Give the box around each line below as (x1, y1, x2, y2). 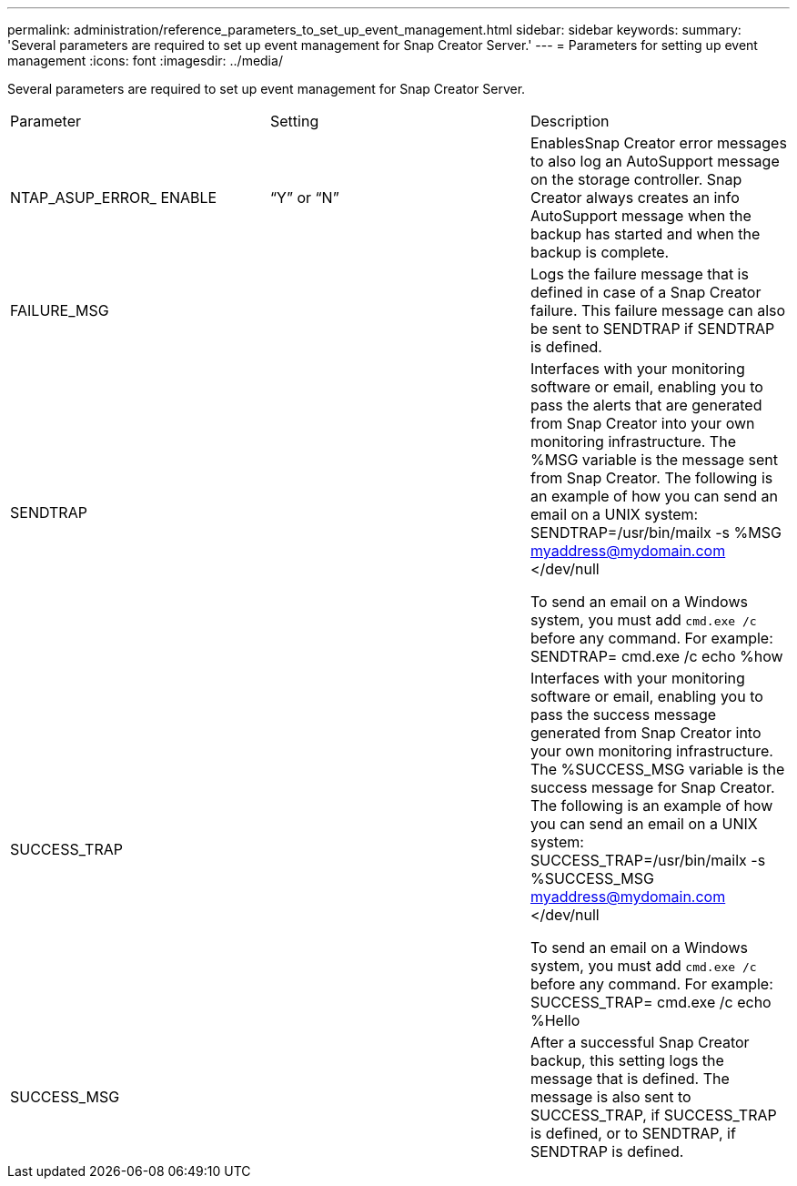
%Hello (530, 1011, 580, 1029)
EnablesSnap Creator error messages (530, 134, 787, 152)
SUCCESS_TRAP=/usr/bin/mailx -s (530, 851, 766, 869)
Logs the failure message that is (530, 265, 749, 283)
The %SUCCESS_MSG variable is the (530, 760, 785, 778)
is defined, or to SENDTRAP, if (530, 1124, 736, 1142)
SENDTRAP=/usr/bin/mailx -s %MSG (530, 523, 782, 542)
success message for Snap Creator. (530, 778, 775, 796)
